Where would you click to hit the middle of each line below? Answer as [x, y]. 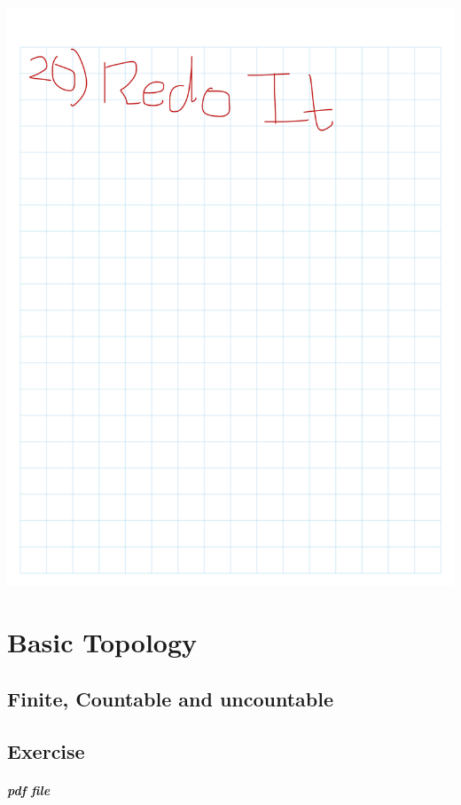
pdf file [29, 789]
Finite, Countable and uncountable [171, 698]
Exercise [46, 750]
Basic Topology [102, 642]
